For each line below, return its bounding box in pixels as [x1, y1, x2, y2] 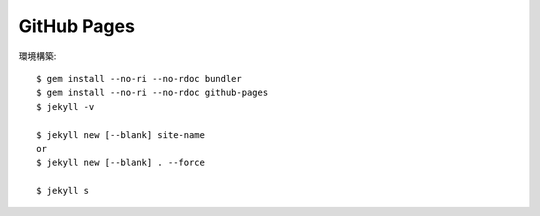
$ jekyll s [36, 185, 90, 197]
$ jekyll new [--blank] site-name [36, 129, 205, 140]
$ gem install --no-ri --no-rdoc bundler [36, 73, 242, 84]
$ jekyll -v [36, 101, 95, 112]
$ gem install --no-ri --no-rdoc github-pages [36, 87, 269, 99]
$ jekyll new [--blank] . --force [36, 157, 205, 169]
